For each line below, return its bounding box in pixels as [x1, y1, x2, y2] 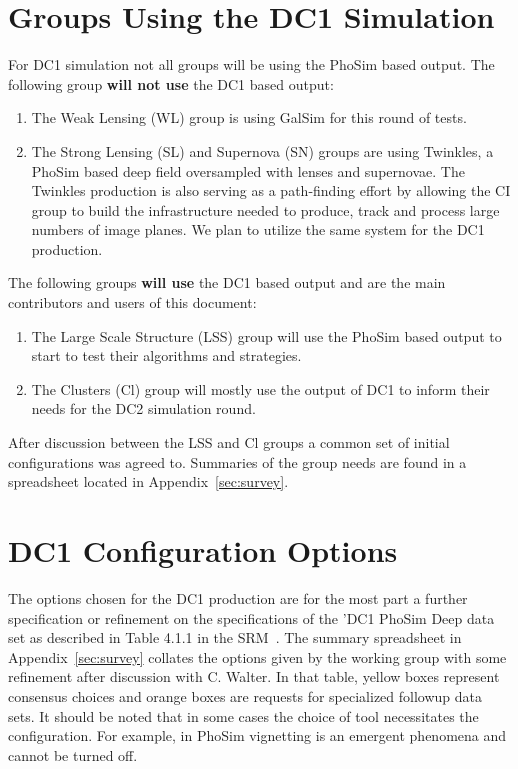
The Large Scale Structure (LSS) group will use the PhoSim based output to [31, 325, 502, 346]
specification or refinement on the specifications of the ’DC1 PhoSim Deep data [8, 607, 495, 628]
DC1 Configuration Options [8, 530, 398, 570]
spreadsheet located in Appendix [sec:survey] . [8, 471, 289, 492]
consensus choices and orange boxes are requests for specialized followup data [8, 685, 483, 706]
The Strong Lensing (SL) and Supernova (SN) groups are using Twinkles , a [31, 140, 494, 161]
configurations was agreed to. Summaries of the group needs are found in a [8, 451, 467, 472]
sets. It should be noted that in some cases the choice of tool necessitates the [8, 705, 479, 726]
